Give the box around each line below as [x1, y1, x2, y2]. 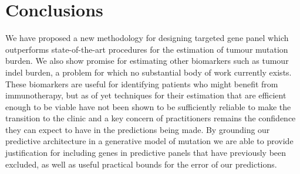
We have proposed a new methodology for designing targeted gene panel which [5, 32, 289, 44]
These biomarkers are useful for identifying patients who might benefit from [5, 77, 278, 90]
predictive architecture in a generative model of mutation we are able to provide [5, 135, 294, 147]
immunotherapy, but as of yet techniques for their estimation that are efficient [5, 89, 286, 101]
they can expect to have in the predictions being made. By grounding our [5, 123, 270, 135]
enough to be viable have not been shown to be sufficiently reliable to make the [5, 100, 291, 112]
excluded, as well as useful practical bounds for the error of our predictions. [5, 158, 277, 170]
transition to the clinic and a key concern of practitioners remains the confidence [5, 112, 296, 124]
